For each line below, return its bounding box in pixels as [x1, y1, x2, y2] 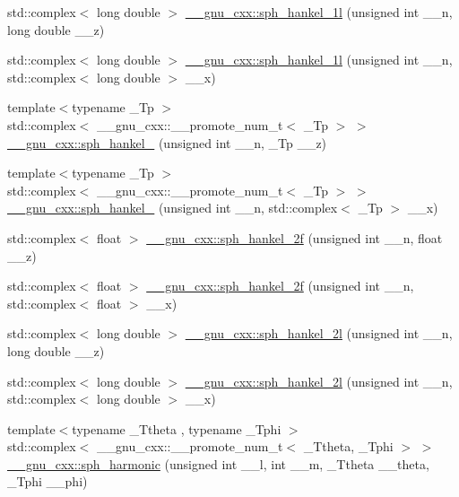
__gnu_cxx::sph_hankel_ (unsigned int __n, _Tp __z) [7, 133, 327, 152]
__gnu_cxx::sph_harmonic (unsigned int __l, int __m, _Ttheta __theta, [7, 454, 429, 473]
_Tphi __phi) [7, 472, 88, 491]
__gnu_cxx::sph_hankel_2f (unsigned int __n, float [146, 228, 443, 247]
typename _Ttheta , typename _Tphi [72, 419, 281, 438]
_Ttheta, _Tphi [303, 437, 394, 456]
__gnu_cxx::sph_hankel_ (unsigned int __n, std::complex [7, 198, 338, 217]
